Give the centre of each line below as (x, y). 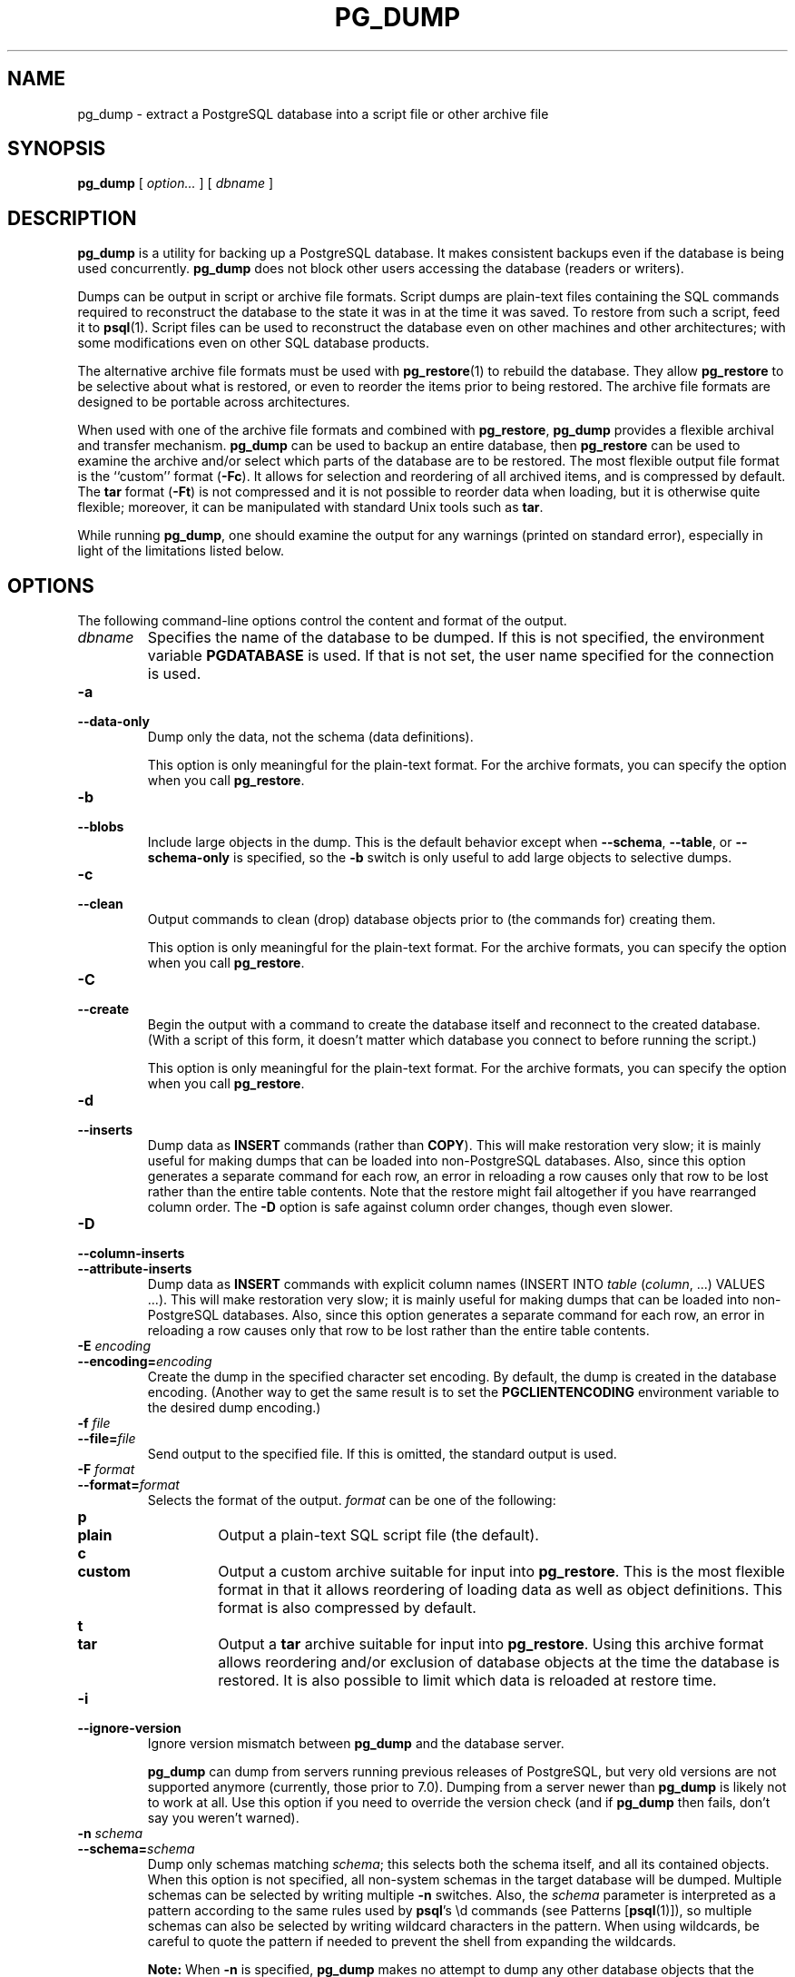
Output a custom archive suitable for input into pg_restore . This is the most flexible (501, 1572)
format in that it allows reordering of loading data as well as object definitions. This (500, 1590)
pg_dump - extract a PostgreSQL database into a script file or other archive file (313, 113)
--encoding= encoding (145, 1362)
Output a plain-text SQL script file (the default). (378, 1535)
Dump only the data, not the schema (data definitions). (310, 737)
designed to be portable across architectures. (214, 402)
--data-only (113, 722)
